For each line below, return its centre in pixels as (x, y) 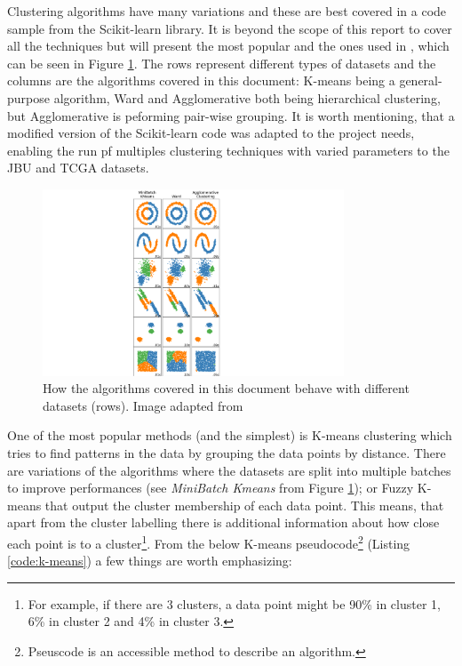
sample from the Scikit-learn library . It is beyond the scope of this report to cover (230, 28)
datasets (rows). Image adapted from (143, 405)
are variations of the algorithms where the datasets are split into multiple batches (229, 470)
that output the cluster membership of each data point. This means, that (244, 505)
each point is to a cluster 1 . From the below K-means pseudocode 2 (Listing (209, 542)
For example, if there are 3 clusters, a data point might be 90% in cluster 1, (234, 603)
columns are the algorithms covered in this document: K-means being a (201, 80)
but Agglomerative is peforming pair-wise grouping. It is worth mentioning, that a (231, 115)
